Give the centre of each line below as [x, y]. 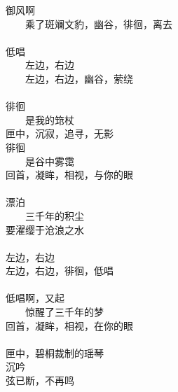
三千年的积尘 [54, 215]
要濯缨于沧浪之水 [45, 229]
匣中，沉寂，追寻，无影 [60, 133]
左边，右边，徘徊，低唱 [60, 271]
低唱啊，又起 [35, 298]
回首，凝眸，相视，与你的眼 [69, 175]
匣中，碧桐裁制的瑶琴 [55, 352]
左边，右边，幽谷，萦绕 [79, 78]
